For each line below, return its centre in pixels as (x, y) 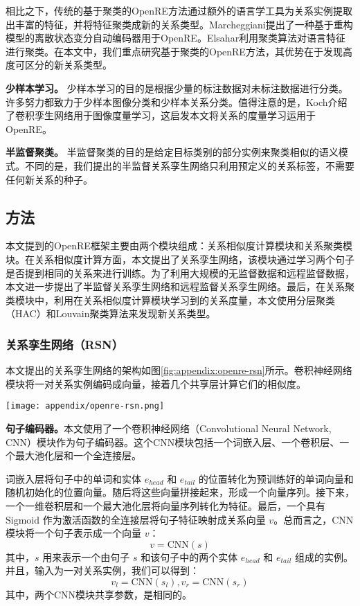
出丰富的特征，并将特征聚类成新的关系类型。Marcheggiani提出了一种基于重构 (179, 24)
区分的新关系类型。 (68, 65)
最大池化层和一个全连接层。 (78, 455)
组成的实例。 (324, 556)
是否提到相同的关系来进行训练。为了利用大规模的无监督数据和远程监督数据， (180, 273)
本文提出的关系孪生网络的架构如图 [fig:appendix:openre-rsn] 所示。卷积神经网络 (179, 370)
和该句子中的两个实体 (189, 556)
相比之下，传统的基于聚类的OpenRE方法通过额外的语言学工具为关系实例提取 (179, 10)
